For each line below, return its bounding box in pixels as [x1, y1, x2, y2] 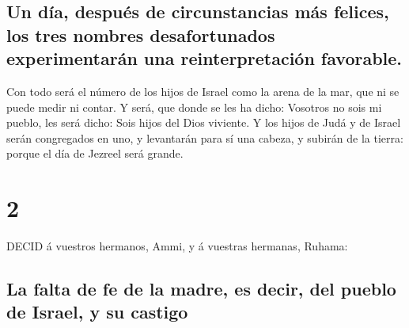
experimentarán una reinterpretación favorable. [6, 46, 403, 71]
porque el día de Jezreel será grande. [6, 145, 184, 162]
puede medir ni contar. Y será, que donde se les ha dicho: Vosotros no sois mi [6, 98, 382, 115]
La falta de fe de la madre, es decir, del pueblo [6, 277, 396, 301]
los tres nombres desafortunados [6, 22, 275, 47]
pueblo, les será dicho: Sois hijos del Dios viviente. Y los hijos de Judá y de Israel [6, 114, 401, 131]
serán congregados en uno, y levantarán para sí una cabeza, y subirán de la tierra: [6, 129, 403, 146]
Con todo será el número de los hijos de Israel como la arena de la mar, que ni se [6, 82, 400, 99]
